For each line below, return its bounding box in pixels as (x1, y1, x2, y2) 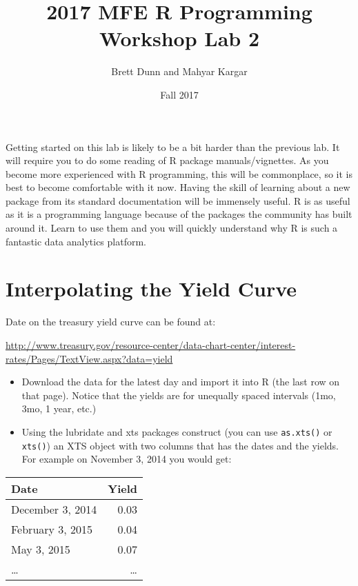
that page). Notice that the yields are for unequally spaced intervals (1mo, (21, 387, 336, 402)
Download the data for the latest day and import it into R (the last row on (21, 374, 340, 389)
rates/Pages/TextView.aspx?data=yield (6, 351, 173, 365)
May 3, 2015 (11, 540, 70, 557)
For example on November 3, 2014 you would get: (21, 452, 232, 466)
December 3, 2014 (11, 501, 97, 517)
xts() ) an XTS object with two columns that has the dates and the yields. (21, 438, 339, 452)
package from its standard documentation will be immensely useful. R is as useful (6, 193, 350, 208)
